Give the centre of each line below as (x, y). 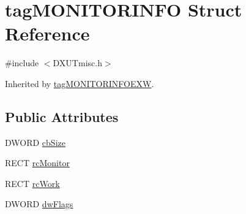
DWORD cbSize (35, 142)
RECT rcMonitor (37, 163)
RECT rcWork (32, 183)
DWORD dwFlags (39, 204)
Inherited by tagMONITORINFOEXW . (80, 83)
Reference (47, 33)
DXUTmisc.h (77, 63)
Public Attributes (62, 116)
